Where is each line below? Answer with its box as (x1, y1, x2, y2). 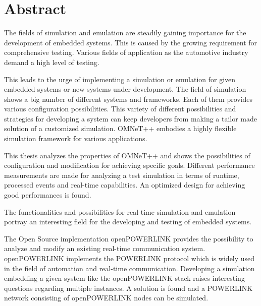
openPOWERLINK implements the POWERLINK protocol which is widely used (4, 253, 255, 263)
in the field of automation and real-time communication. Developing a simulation (4, 263, 255, 273)
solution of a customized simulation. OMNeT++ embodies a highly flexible (4, 123, 237, 134)
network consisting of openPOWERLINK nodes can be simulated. (4, 292, 208, 303)
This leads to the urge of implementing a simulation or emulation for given (4, 74, 236, 84)
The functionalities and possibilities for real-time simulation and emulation (4, 206, 236, 217)
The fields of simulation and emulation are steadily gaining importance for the (4, 27, 246, 38)
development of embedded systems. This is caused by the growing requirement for (4, 37, 257, 47)
